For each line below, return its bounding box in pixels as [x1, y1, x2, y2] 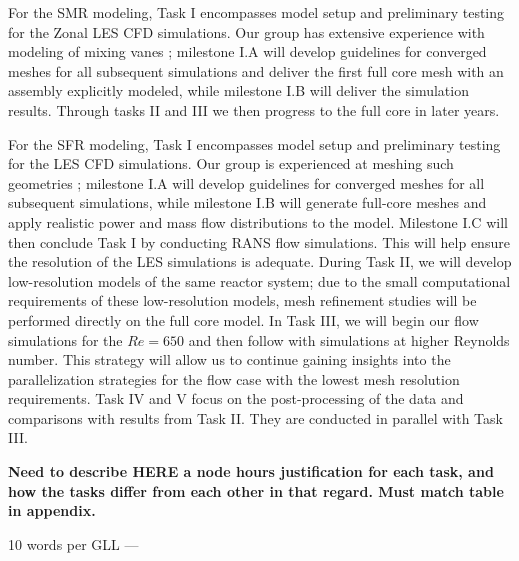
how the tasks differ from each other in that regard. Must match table [8, 480, 504, 501]
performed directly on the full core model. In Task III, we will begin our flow [8, 309, 479, 330]
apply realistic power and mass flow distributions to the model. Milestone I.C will [8, 211, 508, 232]
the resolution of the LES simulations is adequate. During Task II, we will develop [8, 251, 512, 272]
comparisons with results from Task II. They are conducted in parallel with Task [8, 407, 503, 428]
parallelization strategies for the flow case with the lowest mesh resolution [8, 368, 460, 389]
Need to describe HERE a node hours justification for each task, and [8, 461, 494, 482]
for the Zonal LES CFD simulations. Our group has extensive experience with [8, 21, 485, 42]
